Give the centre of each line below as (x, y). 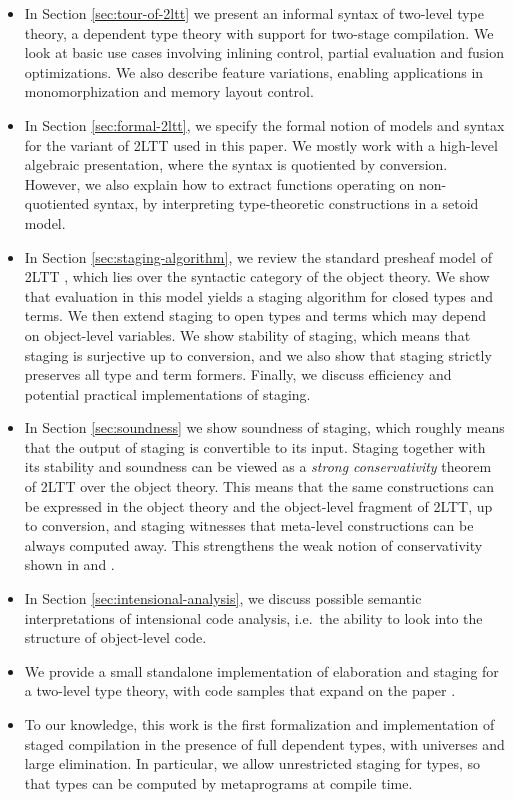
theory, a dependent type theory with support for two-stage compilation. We (259, 32)
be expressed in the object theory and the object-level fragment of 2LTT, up (258, 505)
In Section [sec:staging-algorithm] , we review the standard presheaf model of (258, 256)
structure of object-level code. (115, 637)
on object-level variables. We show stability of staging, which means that (247, 334)
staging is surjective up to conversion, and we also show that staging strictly (258, 354)
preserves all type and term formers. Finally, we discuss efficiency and (238, 374)
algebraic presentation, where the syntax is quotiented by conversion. (236, 164)
